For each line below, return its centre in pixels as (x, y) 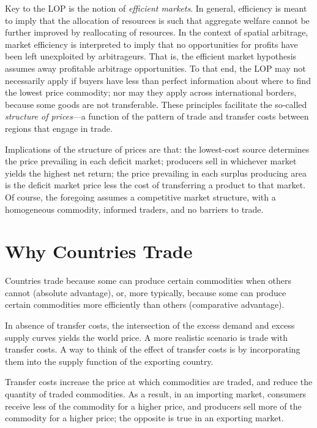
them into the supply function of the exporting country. (109, 361)
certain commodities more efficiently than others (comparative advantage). (145, 304)
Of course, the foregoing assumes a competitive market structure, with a (140, 197)
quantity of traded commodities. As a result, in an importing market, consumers (156, 393)
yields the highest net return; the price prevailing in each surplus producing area (156, 173)
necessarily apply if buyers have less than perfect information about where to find (158, 80)
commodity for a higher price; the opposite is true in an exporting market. (144, 418)
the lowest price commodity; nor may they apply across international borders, (151, 92)
